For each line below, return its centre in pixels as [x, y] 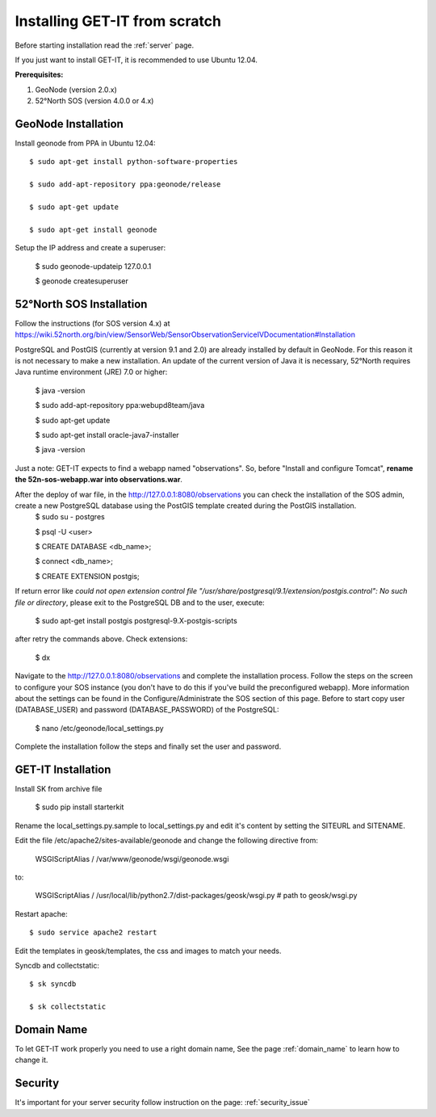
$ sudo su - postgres [70, 517]
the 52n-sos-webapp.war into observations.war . [99, 480]
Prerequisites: [39, 75]
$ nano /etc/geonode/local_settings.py [100, 728]
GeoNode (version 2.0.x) [76, 90]
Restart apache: [41, 913]
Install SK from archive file [59, 789]
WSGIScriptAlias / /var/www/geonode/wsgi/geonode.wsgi [132, 859]
